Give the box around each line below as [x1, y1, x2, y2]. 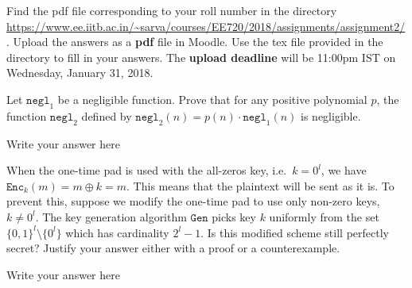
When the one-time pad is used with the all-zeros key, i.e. [6, 162, 287, 179]
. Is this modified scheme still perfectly [200, 224, 389, 240]
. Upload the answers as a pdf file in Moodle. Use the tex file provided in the [6, 33, 383, 50]
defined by [81, 107, 132, 124]
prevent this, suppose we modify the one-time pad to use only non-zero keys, [6, 193, 380, 209]
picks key [212, 208, 256, 225]
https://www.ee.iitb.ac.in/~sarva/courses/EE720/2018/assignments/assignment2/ [6, 17, 406, 34]
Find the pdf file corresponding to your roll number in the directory [6, 2, 337, 18]
